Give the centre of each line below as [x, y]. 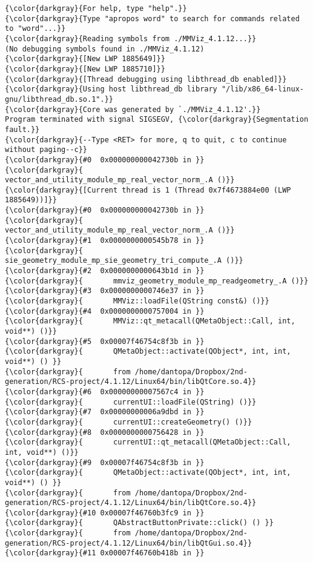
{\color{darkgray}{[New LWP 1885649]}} [85, 59]
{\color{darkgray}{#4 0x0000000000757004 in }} [105, 311]
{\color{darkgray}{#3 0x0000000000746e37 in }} [105, 291]
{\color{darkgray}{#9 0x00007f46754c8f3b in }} [105, 462]
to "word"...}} [35, 29]
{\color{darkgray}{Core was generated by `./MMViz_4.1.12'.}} [133, 109]
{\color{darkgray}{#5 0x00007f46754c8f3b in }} [105, 341]
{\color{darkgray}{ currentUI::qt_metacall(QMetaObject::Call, [148, 442]
